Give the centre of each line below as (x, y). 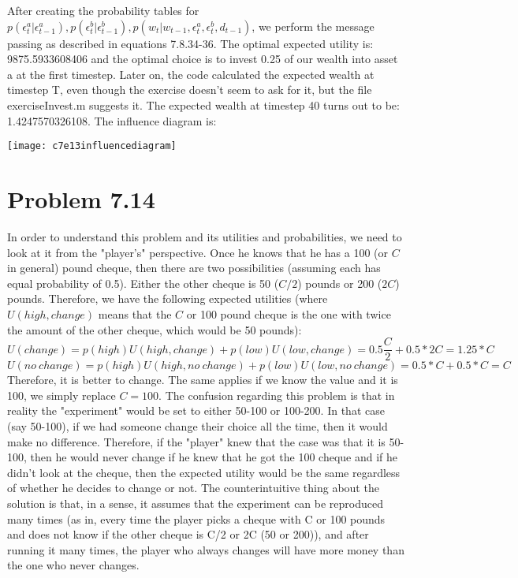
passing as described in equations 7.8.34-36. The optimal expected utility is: (190, 43)
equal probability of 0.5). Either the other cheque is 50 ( (143, 283)
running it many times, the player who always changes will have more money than (206, 549)
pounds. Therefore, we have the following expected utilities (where (168, 298)
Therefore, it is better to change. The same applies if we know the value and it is (203, 380)
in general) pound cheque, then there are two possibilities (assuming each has (194, 268)
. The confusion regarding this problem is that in (277, 395)
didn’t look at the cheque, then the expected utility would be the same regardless (204, 472)
